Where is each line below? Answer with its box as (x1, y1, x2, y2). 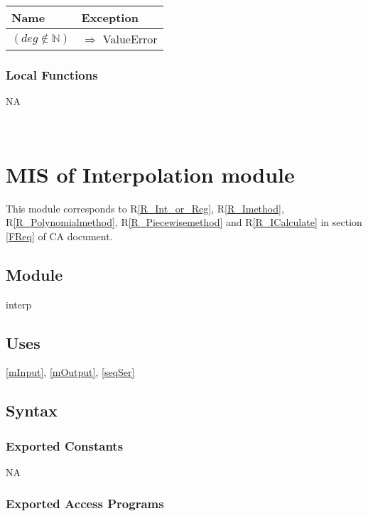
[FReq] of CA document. (6, 228, 113, 243)
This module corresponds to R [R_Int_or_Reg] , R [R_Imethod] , (6, 200, 284, 215)
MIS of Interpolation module (6, 159, 295, 188)
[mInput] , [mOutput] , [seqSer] (6, 365, 135, 380)
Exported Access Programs (6, 495, 164, 512)
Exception (81, 9, 139, 26)
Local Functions (6, 65, 98, 83)
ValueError (102, 31, 158, 47)
